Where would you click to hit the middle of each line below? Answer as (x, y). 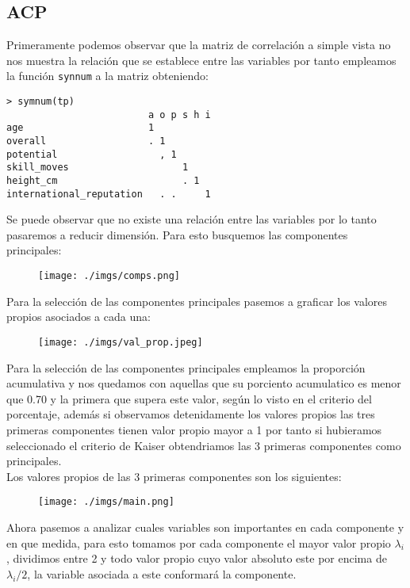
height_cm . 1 (103, 180)
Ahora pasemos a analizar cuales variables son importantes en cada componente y (205, 527)
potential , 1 (92, 154)
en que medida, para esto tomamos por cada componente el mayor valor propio (199, 542)
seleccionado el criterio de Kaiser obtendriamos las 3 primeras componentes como (204, 445)
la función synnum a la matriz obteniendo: (107, 76)
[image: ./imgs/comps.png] (109, 276)
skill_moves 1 (98, 168)
